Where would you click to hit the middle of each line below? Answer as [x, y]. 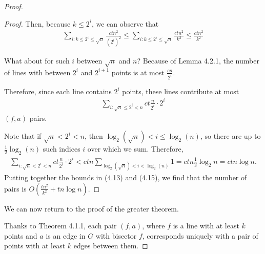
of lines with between [37, 72]
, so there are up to [230, 136]
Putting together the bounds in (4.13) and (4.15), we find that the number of [126, 177]
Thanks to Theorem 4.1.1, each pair [60, 226]
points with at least [35, 246]
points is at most [138, 72]
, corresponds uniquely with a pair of [200, 235]
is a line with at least [206, 226]
